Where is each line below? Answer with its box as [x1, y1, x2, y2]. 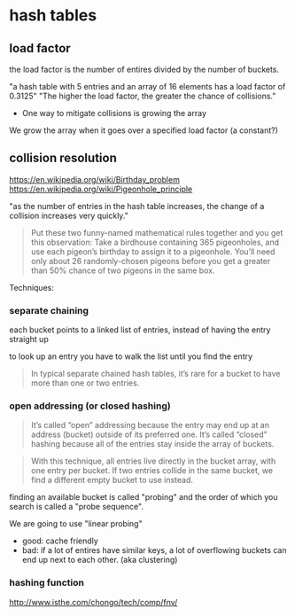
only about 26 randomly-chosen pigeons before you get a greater [30, 255, 271, 266]
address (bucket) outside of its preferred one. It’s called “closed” [30, 429, 268, 440]
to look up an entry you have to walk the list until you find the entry [9, 351, 253, 362]
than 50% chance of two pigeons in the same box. [30, 265, 215, 276]
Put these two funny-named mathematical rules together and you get [30, 227, 283, 238]
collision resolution [9, 151, 117, 166]
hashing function [9, 577, 85, 589]
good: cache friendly [21, 535, 99, 546]
